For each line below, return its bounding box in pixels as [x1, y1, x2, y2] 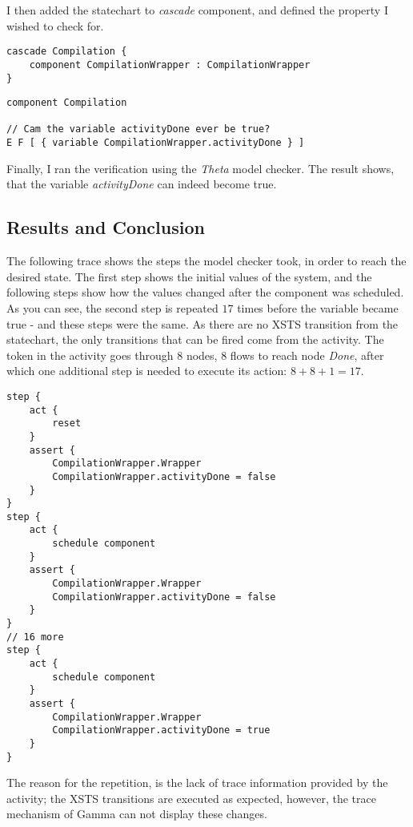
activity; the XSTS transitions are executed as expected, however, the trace [6, 789, 376, 806]
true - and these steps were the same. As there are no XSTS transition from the [6, 315, 399, 332]
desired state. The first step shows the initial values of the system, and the [6, 268, 372, 284]
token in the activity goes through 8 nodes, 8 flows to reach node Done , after [6, 346, 384, 363]
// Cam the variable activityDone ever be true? [6, 123, 271, 135]
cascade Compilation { [6, 46, 127, 58]
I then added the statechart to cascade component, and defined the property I [6, 2, 388, 18]
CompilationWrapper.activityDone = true [52, 724, 271, 736]
